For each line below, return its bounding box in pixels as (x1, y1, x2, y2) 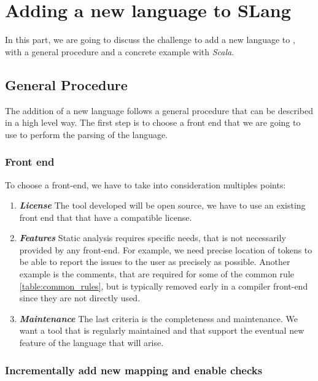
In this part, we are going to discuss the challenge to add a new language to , (5, 33, 295, 46)
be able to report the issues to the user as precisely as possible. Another (19, 255, 290, 268)
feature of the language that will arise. (19, 336, 164, 349)
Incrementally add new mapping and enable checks (5, 362, 263, 377)
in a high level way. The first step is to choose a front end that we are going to (5, 116, 301, 129)
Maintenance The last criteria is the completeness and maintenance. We (19, 312, 298, 325)
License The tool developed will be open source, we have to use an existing (19, 199, 306, 212)
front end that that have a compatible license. (19, 210, 192, 223)
